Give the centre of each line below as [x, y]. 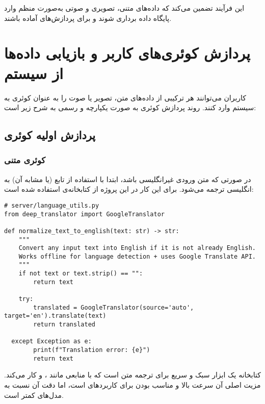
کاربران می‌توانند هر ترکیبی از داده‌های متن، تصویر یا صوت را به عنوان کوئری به [125, 97]
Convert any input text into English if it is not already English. [137, 248]
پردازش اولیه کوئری [50, 135]
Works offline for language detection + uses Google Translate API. [137, 256]
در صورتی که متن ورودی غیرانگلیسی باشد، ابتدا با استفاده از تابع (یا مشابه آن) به [128, 179]
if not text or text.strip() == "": [81, 274]
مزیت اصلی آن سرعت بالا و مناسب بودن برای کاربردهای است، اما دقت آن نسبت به [132, 384]
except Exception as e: [51, 342]
